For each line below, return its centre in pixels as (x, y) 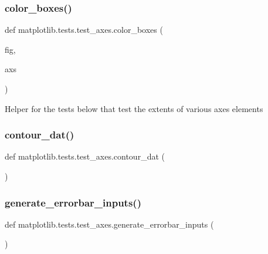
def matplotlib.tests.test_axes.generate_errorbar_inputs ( (109, 224)
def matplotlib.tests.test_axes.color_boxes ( (84, 30)
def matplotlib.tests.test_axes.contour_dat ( (85, 156)
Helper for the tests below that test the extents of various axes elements (134, 108)
